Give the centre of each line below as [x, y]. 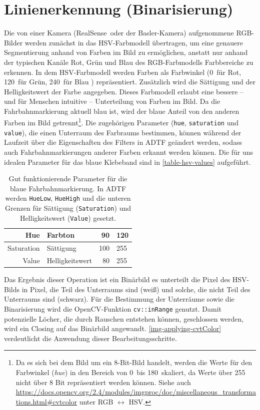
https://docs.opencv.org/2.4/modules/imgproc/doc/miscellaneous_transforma [136, 392]
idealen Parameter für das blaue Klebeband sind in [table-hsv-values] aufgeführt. [127, 162]
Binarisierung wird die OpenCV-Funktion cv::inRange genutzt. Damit [113, 308]
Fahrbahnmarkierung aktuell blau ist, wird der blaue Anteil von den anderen [122, 111]
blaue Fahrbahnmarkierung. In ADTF [68, 188]
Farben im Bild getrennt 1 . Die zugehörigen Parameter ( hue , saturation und [121, 122]
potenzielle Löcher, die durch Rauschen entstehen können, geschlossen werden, [124, 318]
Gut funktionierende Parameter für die [68, 179]
